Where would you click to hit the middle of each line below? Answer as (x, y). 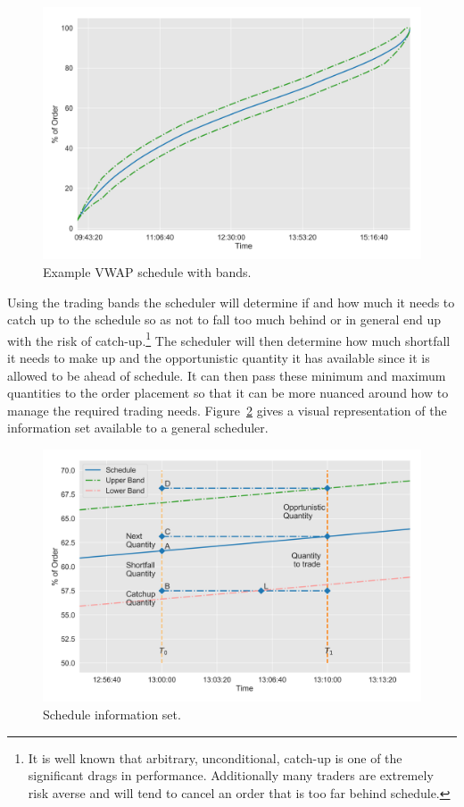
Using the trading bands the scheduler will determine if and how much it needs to (231, 302)
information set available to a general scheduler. (138, 428)
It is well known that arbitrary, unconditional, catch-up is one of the (215, 757)
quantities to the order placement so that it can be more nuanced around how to (228, 393)
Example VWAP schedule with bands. (147, 271)
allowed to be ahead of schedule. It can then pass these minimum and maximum (227, 375)
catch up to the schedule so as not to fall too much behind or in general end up (224, 319)
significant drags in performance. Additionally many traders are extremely (231, 775)
